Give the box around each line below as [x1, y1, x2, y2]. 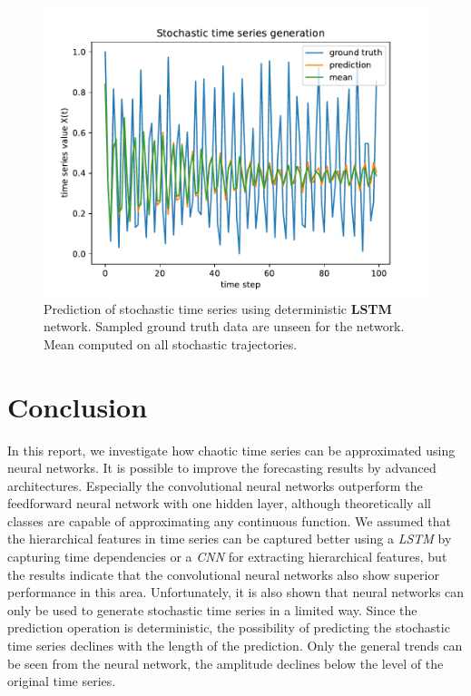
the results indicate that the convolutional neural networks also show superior [7, 564, 439, 583]
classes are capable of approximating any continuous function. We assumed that [7, 511, 451, 530]
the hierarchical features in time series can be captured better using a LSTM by [7, 529, 452, 548]
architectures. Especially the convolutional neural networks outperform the [7, 475, 423, 495]
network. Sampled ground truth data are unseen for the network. [44, 317, 405, 336]
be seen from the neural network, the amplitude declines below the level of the [7, 653, 444, 672]
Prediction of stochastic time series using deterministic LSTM [44, 299, 392, 318]
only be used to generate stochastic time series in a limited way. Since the [7, 600, 417, 619]
